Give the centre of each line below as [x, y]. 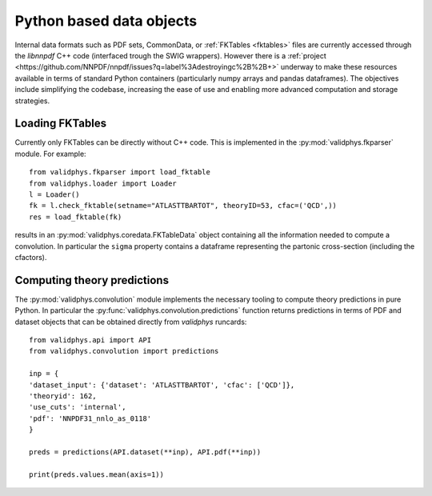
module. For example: [51, 154]
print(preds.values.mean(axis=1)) [96, 474]
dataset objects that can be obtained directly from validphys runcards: [131, 322]
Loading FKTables [61, 124]
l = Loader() [54, 194]
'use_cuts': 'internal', [78, 407]
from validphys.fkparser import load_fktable [120, 172]
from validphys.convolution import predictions [124, 351]
